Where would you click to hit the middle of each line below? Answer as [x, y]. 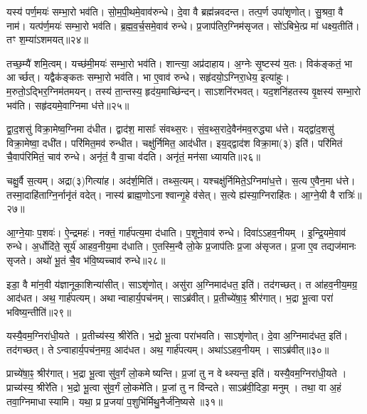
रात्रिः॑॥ [350, 194]
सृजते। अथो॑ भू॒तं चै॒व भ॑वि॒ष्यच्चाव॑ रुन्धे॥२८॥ [86, 260]
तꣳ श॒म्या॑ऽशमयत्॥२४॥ [47, 39]
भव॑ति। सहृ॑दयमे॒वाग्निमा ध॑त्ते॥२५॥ [68, 105]
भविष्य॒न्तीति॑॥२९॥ [39, 311]
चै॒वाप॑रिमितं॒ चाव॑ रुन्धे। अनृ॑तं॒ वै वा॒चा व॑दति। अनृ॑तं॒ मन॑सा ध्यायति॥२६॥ [134, 157]
